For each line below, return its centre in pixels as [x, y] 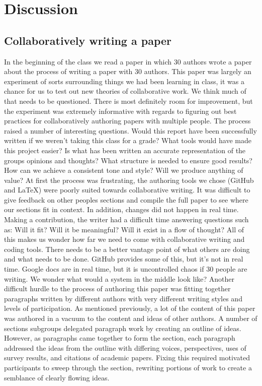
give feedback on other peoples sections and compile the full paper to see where [126, 199]
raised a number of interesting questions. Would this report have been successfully [130, 130]
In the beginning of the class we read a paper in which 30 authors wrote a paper [128, 61]
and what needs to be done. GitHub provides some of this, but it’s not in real [124, 259]
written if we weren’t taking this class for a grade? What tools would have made [128, 140]
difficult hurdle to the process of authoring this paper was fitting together [117, 288]
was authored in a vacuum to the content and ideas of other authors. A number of [131, 318]
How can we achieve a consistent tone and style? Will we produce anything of [124, 170]
